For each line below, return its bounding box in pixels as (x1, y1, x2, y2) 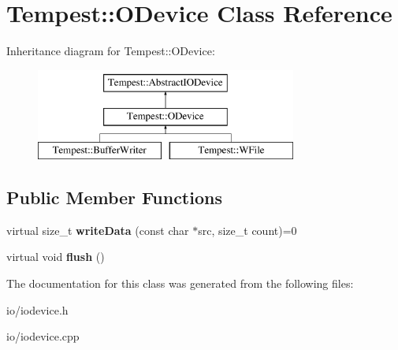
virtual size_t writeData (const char (6, 222, 189, 238)
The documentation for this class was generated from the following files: (6, 275, 354, 292)
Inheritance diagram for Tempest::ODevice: (6, 43, 215, 59)
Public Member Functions (6, 185, 222, 210)
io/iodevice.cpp (6, 328, 80, 344)
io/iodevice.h (6, 301, 69, 318)
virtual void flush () (6, 248, 105, 265)
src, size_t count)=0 (198, 222, 297, 238)
